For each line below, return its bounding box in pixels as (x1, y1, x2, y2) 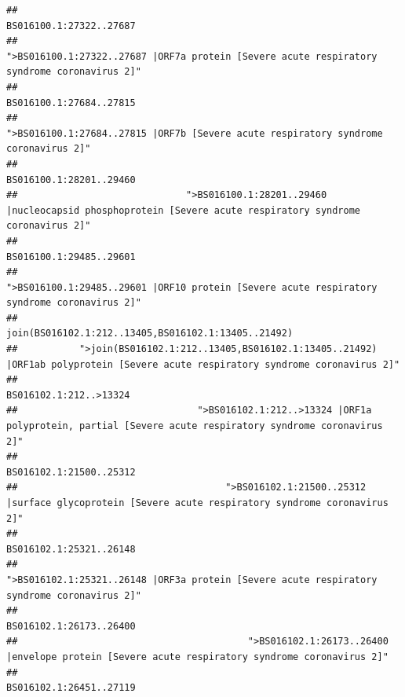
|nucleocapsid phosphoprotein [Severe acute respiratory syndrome (6, 204, 361, 216)
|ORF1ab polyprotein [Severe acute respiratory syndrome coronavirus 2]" (6, 358, 400, 370)
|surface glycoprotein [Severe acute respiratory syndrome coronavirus (6, 497, 389, 508)
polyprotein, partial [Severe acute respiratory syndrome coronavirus (6, 420, 383, 432)
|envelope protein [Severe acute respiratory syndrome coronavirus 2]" (6, 651, 389, 662)
